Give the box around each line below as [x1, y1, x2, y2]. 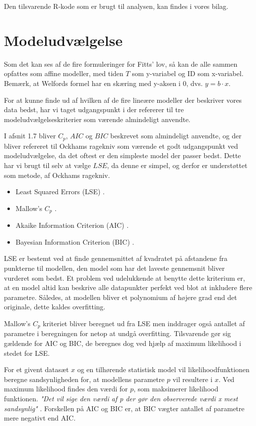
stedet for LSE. [4, 347, 50, 358]
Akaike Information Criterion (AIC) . [15, 220, 129, 230]
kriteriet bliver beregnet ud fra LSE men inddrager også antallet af [42, 318, 245, 328]
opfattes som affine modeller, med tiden [4, 68, 124, 79]
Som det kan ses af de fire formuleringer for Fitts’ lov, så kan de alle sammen [4, 58, 238, 69]
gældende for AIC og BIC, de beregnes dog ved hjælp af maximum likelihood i [4, 338, 242, 348]
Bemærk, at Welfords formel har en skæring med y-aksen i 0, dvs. [4, 78, 203, 88]
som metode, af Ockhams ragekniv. [4, 170, 110, 180]
